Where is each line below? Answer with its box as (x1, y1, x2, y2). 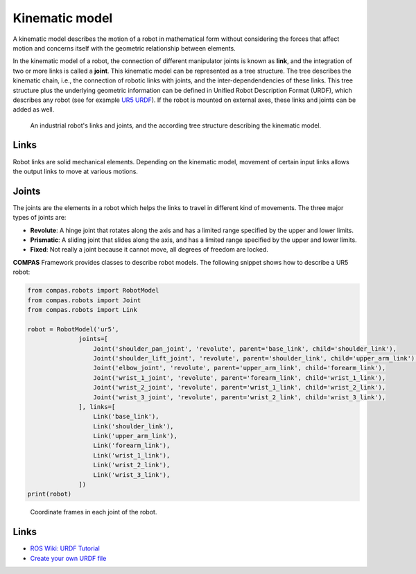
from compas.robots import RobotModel (27, 286, 159, 295)
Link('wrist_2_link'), (93, 461, 171, 469)
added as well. (12, 105, 55, 114)
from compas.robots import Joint (27, 296, 141, 304)
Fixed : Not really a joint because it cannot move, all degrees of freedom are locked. (30, 245, 268, 254)
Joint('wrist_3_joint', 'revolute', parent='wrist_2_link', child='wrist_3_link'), (93, 393, 386, 401)
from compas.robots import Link (27, 306, 138, 313)
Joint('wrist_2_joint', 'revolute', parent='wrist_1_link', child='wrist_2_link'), (93, 383, 386, 392)
